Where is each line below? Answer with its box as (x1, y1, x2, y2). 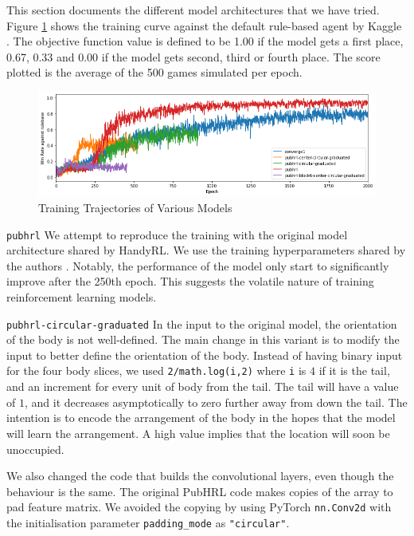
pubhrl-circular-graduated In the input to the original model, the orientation (6, 315, 397, 332)
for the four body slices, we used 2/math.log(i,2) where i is (6, 362, 307, 379)
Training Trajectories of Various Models (38, 199, 232, 216)
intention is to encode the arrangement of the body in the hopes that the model (6, 409, 396, 426)
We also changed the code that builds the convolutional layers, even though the (6, 467, 394, 484)
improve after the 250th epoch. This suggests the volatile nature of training (6, 273, 374, 290)
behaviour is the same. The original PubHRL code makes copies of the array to (6, 483, 393, 499)
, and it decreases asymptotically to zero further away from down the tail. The (24, 393, 408, 410)
